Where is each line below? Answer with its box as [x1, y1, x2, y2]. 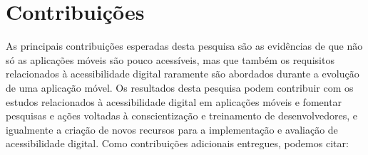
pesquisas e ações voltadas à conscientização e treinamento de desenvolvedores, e [6, 108, 357, 123]
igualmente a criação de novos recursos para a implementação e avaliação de [6, 122, 338, 137]
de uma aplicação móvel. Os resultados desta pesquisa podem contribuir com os [6, 80, 354, 95]
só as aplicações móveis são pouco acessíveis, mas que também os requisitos [6, 52, 334, 67]
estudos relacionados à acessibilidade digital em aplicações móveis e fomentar [6, 94, 342, 109]
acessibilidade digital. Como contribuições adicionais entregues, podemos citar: [6, 136, 349, 151]
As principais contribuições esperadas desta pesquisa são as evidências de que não [6, 38, 363, 53]
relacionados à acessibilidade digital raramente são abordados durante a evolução [6, 66, 359, 81]
